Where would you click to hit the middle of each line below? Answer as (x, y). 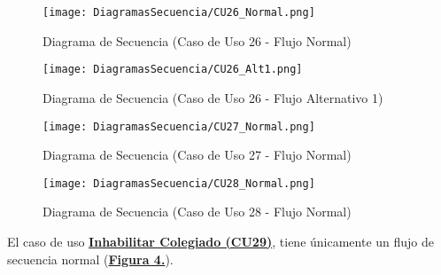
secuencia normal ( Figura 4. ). (90, 259)
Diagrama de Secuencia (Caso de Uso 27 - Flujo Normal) (197, 155)
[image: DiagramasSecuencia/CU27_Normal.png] (179, 126)
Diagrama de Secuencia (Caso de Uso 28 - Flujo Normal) (197, 212)
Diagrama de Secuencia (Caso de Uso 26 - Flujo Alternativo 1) (213, 97)
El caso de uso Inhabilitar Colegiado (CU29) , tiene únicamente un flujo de (221, 241)
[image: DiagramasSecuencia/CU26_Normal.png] (179, 12)
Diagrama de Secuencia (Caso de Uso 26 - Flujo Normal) (197, 40)
